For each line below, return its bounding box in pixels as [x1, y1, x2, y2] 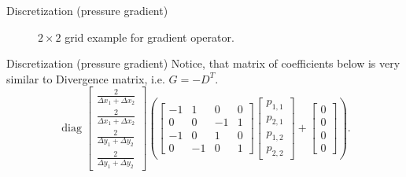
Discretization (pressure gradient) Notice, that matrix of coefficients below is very [6, 55, 400, 72]
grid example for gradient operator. [65, 28, 234, 45]
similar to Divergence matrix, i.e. [6, 70, 165, 87]
